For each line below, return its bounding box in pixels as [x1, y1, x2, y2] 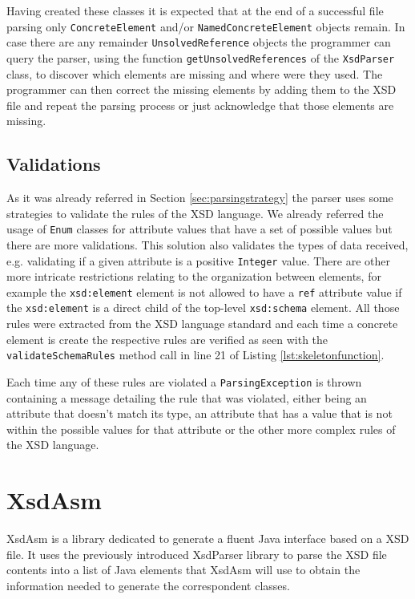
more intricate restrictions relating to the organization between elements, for [6, 268, 381, 285]
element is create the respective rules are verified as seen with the [6, 330, 328, 347]
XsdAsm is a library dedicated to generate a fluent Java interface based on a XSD [6, 530, 409, 547]
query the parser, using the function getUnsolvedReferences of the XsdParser [6, 49, 395, 66]
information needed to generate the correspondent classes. [6, 577, 290, 593]
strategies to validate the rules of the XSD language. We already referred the [6, 204, 384, 221]
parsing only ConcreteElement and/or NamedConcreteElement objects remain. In [6, 18, 405, 34]
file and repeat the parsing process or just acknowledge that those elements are [6, 96, 394, 113]
